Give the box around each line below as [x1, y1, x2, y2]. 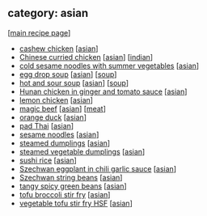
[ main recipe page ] [7, 28, 71, 37]
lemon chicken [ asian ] [19, 95, 94, 104]
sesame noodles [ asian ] [19, 129, 99, 139]
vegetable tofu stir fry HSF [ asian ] [19, 198, 133, 208]
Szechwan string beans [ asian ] [19, 172, 123, 182]
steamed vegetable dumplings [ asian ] [19, 146, 146, 156]
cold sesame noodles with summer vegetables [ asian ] [19, 61, 200, 70]
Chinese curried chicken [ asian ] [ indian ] [19, 52, 154, 61]
